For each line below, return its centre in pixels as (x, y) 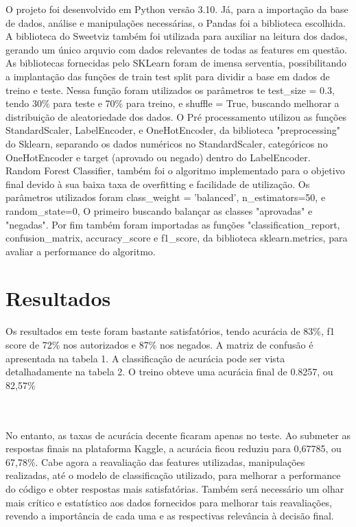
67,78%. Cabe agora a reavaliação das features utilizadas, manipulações (155, 461)
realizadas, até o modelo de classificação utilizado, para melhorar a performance (173, 475)
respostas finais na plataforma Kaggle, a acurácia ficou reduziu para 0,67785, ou (174, 448)
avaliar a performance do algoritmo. (81, 251)
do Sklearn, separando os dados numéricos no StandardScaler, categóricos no (167, 143)
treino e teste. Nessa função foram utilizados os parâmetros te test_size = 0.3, (170, 90)
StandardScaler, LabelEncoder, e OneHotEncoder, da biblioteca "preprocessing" (173, 130)
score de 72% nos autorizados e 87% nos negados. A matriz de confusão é (159, 344)
